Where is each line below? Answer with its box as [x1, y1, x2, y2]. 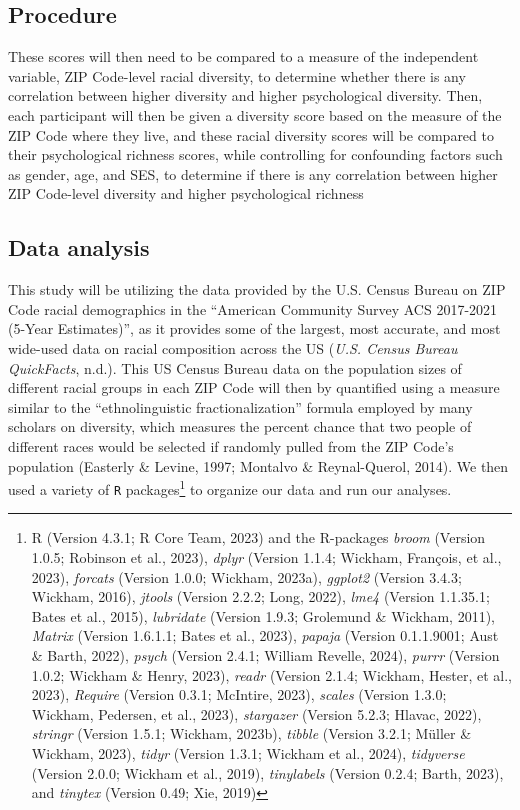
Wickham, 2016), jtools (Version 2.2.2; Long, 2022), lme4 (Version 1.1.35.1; [31, 586, 490, 607]
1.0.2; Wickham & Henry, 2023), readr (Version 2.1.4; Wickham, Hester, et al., [31, 664, 512, 685]
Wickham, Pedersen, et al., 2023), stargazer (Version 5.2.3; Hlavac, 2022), [31, 703, 482, 724]
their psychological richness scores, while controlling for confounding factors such [8, 144, 503, 165]
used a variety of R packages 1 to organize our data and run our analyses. [8, 476, 452, 499]
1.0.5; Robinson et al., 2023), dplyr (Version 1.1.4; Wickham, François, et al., [31, 547, 502, 567]
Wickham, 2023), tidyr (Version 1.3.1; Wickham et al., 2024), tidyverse [31, 742, 465, 763]
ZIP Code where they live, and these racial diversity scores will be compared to [8, 124, 494, 145]
